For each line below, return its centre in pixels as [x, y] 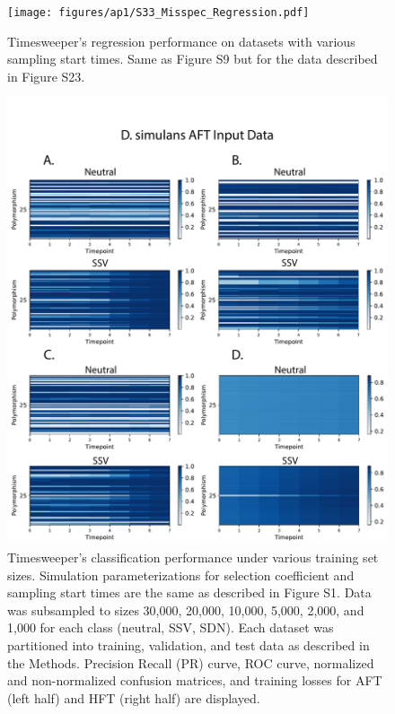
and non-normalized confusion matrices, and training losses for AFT [195, 680]
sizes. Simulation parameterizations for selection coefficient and [181, 575]
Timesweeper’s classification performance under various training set [193, 557]
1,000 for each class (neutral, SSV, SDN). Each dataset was [171, 627]
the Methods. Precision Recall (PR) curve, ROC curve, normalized [191, 662]
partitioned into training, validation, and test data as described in [189, 644]
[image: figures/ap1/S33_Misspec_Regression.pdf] [158, 13]
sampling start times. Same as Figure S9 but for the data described [193, 59]
